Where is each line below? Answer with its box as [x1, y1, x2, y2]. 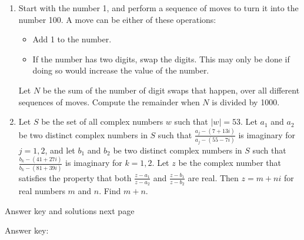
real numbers [18, 184, 65, 196]
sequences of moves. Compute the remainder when [18, 95, 200, 108]
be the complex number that [178, 156, 282, 169]
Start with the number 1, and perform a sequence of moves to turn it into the [18, 2, 299, 14]
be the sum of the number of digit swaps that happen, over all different [42, 84, 300, 96]
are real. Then [188, 171, 239, 184]
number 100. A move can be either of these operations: [18, 13, 216, 25]
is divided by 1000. [212, 95, 280, 108]
